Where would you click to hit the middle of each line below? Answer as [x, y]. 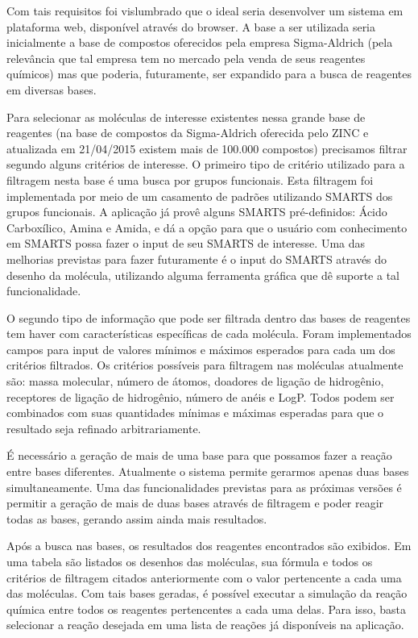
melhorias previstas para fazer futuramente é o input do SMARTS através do [197, 259]
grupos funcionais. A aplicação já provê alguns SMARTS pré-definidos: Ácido [197, 212]
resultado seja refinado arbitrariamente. [104, 428]
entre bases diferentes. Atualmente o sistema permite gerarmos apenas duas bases [208, 471]
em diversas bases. [52, 89]
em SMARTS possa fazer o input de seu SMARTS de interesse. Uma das [186, 243]
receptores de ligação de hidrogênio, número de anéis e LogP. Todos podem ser [201, 396]
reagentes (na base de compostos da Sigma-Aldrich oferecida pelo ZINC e [188, 133]
